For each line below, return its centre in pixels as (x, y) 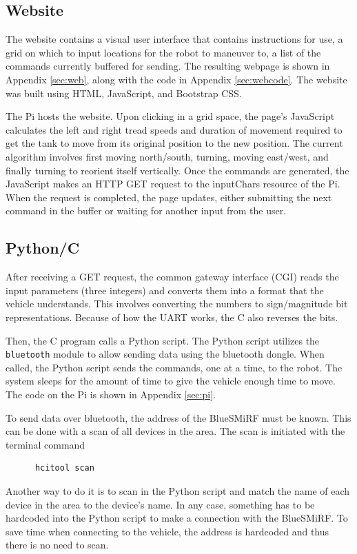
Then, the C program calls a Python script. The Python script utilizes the (163, 340)
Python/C (43, 248)
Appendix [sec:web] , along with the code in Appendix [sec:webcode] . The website (176, 79)
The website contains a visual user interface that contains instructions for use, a (174, 39)
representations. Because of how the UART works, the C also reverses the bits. (172, 317)
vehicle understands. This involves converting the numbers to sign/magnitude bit (177, 304)
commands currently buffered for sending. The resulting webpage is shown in (168, 66)
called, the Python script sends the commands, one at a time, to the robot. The (174, 367)
